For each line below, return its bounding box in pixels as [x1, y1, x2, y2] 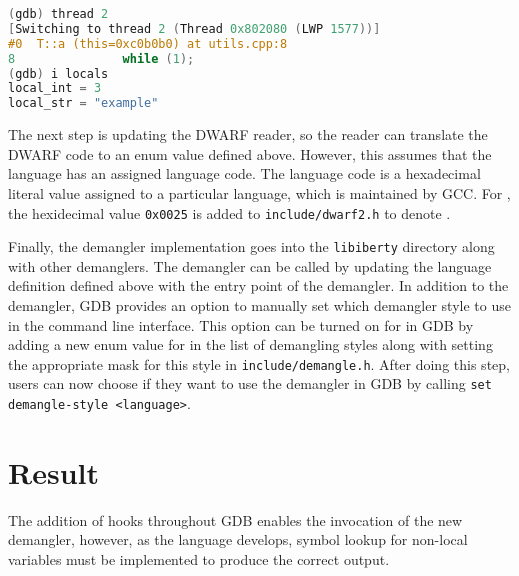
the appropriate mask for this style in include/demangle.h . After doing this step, [8, 353, 510, 374]
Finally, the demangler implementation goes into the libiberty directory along [8, 236, 495, 257]
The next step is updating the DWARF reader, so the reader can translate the [8, 124, 488, 145]
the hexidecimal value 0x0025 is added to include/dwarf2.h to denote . [8, 202, 451, 223]
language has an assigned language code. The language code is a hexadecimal [8, 163, 481, 184]
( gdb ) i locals [8, 66, 109, 81]
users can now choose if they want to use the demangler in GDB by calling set [8, 373, 492, 394]
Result [8, 451, 99, 492]
